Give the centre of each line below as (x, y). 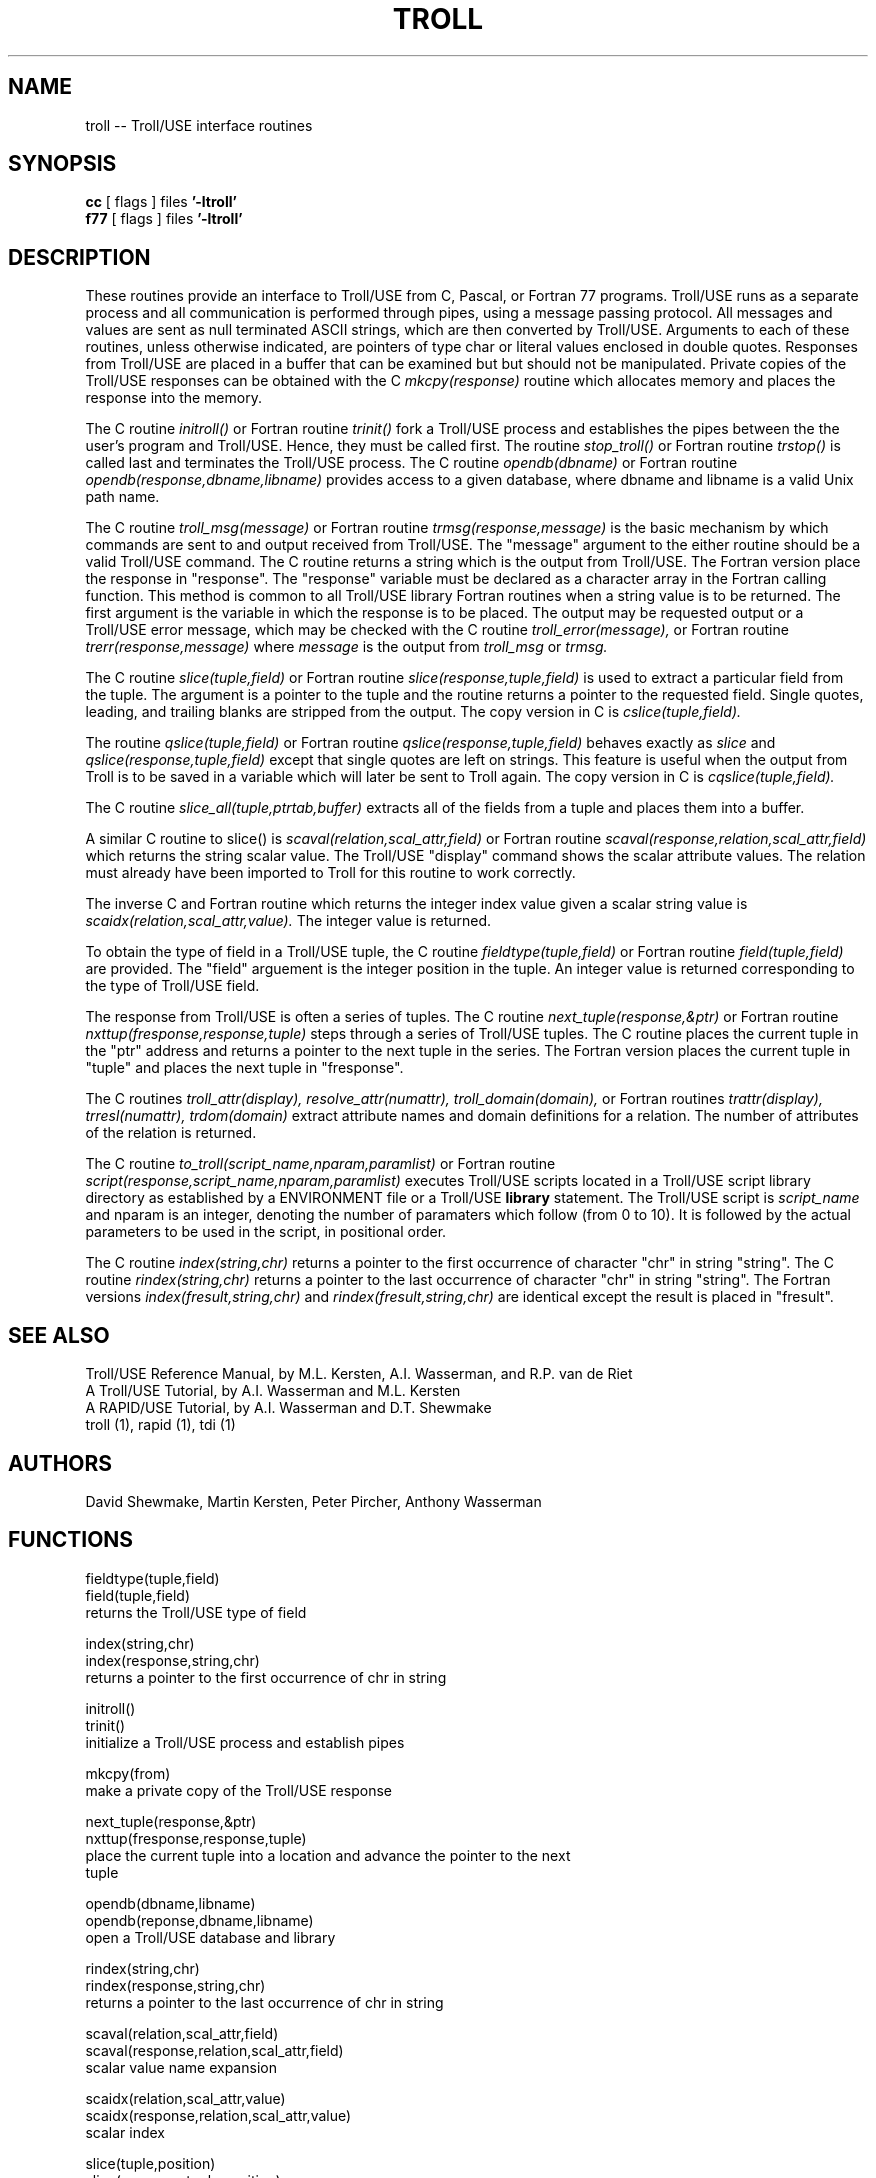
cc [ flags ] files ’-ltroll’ (161, 202)
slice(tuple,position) (150, 2163)
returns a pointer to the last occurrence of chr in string (264, 2002)
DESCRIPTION (79, 257)
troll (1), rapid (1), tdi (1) (160, 1425)
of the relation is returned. (171, 1133)
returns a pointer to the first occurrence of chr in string (266, 1677)
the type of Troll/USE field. (172, 986)
